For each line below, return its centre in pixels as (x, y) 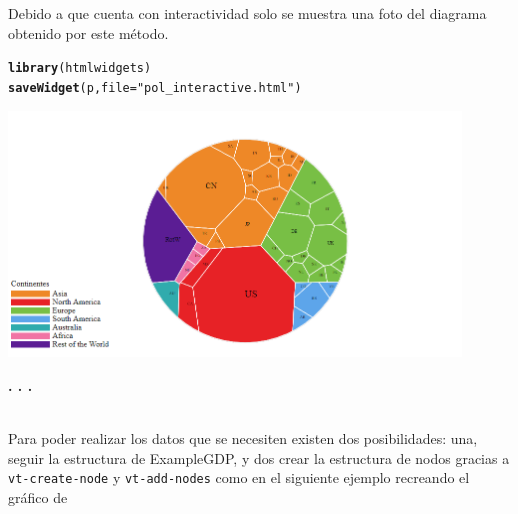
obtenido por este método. (88, 32)
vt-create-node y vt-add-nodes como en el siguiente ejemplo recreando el (239, 477)
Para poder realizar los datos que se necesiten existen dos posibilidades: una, (243, 438)
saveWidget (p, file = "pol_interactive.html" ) (155, 87)
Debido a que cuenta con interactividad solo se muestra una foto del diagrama (247, 13)
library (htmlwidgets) (80, 68)
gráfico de (38, 497)
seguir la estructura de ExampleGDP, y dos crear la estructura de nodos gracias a (259, 457)
